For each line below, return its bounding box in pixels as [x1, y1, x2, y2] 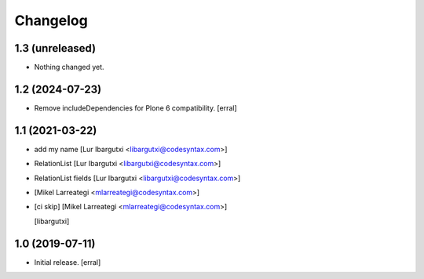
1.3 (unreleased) [14, 42, 97, 55]
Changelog [14, 12, 88, 29]
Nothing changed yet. [34, 63, 105, 72]
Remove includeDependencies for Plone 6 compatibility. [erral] [34, 103, 237, 113]
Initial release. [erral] [34, 257, 101, 266]
